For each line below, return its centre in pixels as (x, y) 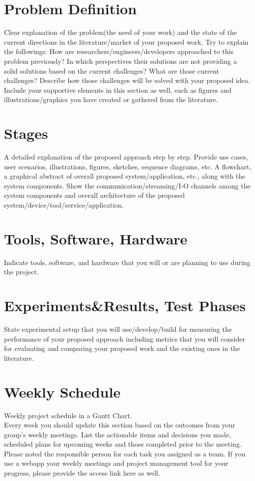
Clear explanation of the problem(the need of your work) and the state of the (120, 32)
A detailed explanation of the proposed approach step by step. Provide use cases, (126, 157)
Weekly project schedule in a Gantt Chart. (68, 415)
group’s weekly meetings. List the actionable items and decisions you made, (118, 434)
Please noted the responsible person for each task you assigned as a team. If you (125, 453)
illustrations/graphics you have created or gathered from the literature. (111, 99)
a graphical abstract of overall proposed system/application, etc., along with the (125, 176)
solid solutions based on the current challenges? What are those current (112, 70)
